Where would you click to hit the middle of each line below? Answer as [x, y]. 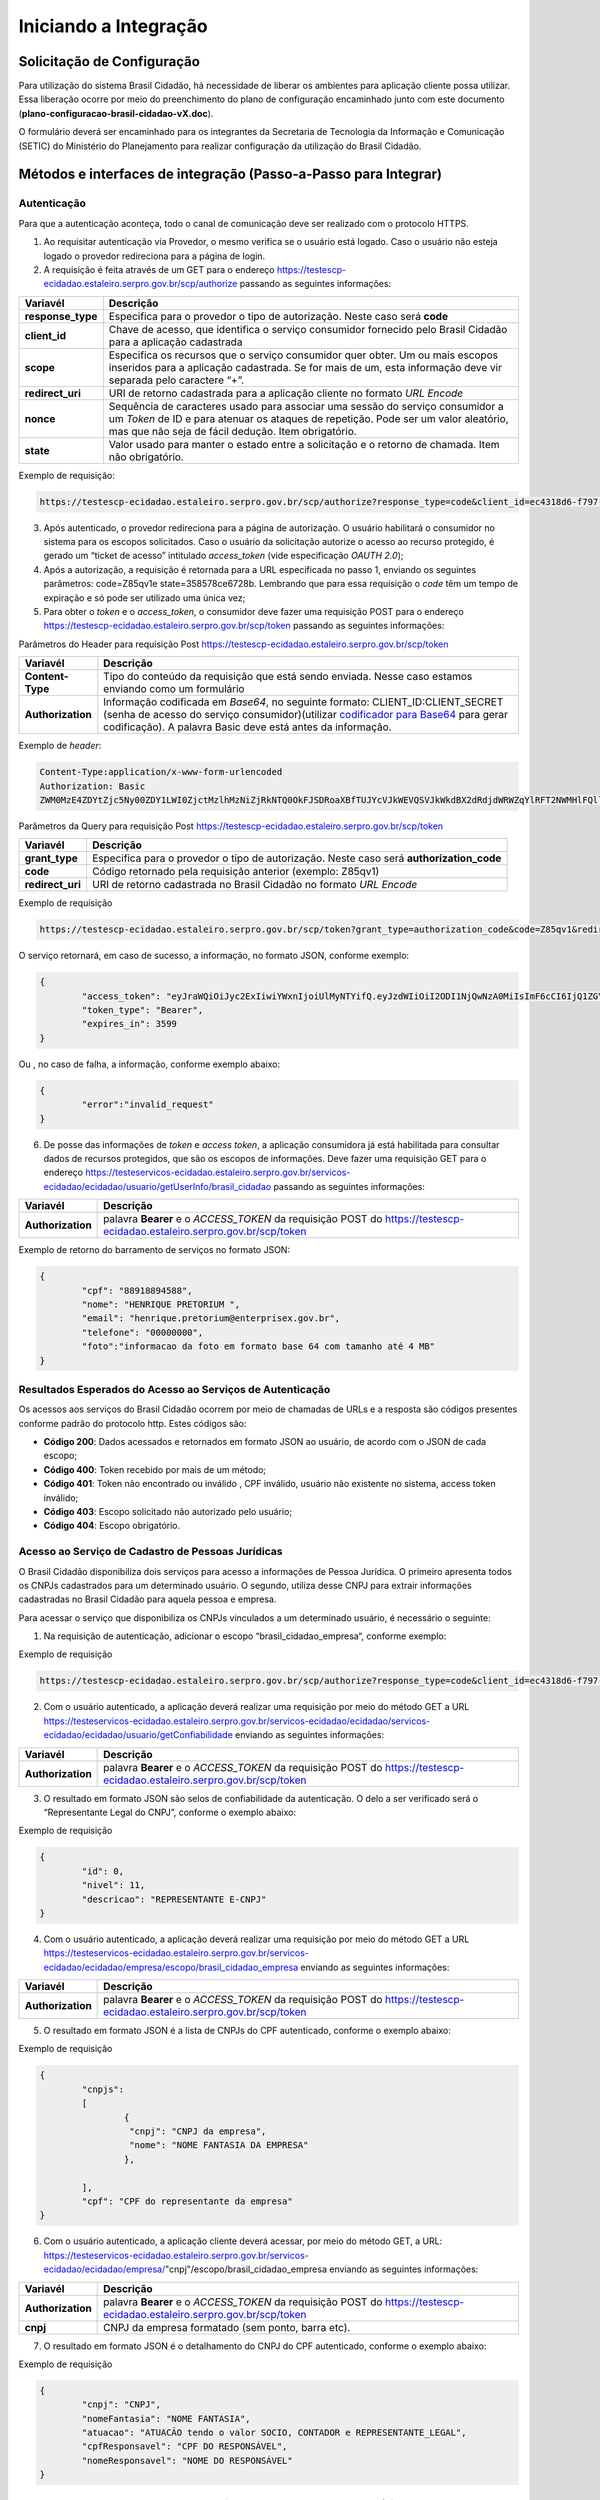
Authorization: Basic [92, 786]
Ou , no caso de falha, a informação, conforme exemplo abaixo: [149, 1064]
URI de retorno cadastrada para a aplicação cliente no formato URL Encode [286, 393]
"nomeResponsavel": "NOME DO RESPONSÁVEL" [187, 2460]
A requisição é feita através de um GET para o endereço [159, 269]
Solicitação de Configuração [109, 61]
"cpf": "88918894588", [137, 1290]
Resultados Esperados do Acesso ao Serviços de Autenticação [174, 1389]
